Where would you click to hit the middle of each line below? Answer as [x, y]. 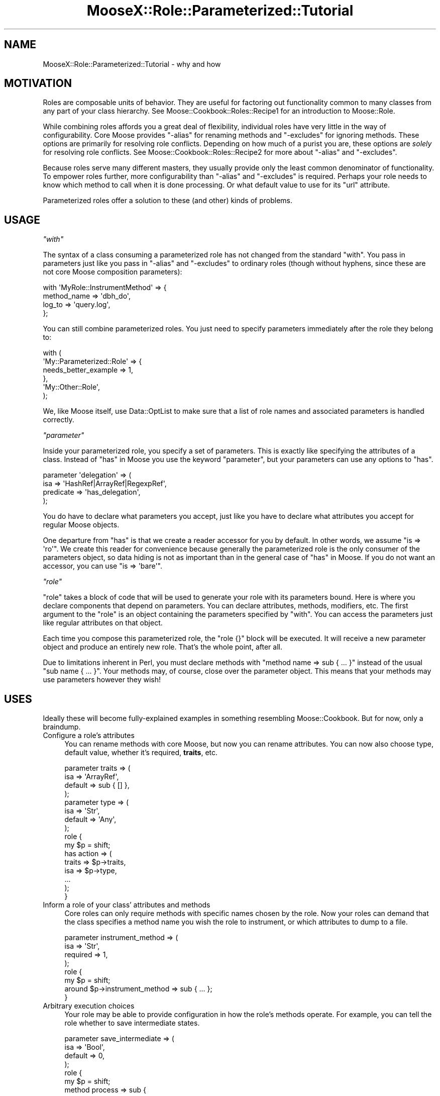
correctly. [59, 420]
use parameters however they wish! [102, 680]
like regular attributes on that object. [103, 623]
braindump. [62, 727]
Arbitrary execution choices [89, 1006]
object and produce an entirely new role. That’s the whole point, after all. [162, 647]
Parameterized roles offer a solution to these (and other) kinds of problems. [168, 201]
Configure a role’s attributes [89, 736]
